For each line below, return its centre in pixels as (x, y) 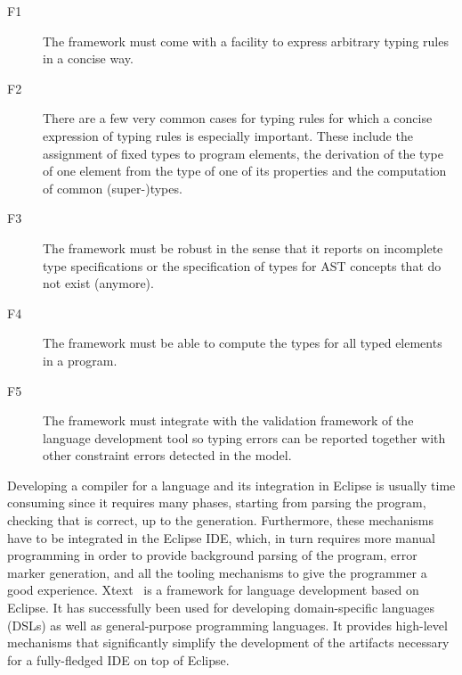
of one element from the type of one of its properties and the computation (245, 171)
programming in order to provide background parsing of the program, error (212, 555)
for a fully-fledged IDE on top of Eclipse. (118, 659)
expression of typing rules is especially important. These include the (228, 135)
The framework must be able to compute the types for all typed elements (243, 343)
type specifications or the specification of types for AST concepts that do (242, 265)
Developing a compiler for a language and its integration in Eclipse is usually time (231, 485)
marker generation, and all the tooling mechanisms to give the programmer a (217, 572)
